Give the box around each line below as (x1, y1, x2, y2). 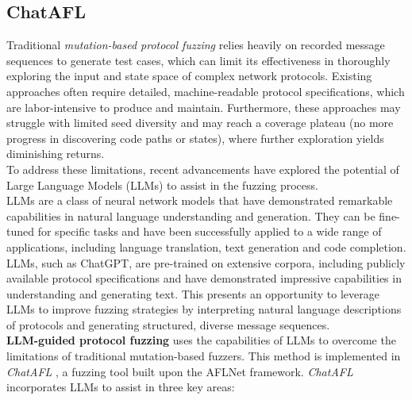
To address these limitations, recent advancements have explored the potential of (6, 160, 399, 177)
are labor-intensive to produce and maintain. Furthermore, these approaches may (6, 98, 401, 115)
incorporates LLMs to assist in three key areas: (6, 379, 235, 395)
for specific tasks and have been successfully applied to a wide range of (37, 223, 382, 240)
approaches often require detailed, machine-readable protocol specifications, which (6, 83, 405, 99)
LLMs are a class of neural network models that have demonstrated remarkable (6, 192, 393, 209)
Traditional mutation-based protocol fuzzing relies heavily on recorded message (6, 37, 385, 53)
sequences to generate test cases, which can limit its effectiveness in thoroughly (6, 52, 391, 68)
